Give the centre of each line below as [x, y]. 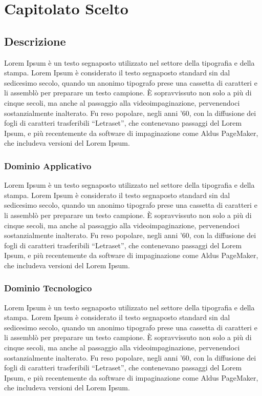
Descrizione [35, 41]
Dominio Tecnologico [48, 288]
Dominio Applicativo [48, 165]
